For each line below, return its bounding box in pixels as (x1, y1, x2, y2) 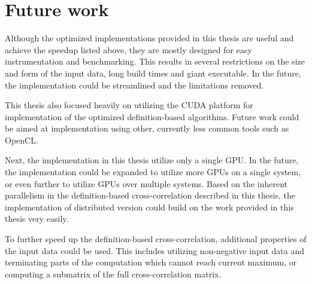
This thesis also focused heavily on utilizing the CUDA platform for (5, 99, 253, 111)
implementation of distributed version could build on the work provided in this (5, 200, 294, 213)
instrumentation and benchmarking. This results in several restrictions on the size (5, 55, 305, 68)
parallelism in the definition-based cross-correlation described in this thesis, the (5, 189, 295, 201)
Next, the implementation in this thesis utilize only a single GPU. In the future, (5, 154, 299, 166)
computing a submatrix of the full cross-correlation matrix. (5, 267, 222, 280)
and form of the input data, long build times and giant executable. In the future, (5, 66, 301, 79)
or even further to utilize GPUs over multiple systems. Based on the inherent (5, 177, 287, 190)
